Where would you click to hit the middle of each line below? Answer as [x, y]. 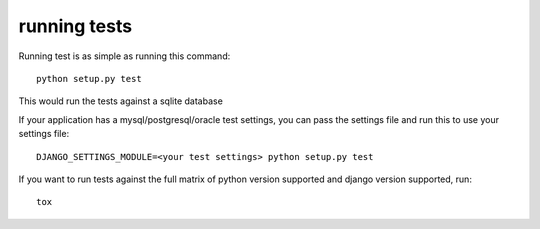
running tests [75, 26]
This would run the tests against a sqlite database [121, 101]
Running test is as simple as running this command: [124, 56]
